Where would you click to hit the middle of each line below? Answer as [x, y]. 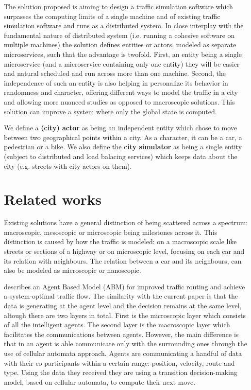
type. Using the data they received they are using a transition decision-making [121, 372]
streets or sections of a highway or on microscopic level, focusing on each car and [124, 251]
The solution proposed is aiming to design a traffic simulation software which [118, 6]
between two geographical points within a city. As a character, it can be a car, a [123, 137]
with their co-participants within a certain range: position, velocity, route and [119, 363]
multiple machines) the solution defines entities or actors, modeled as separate [120, 44]
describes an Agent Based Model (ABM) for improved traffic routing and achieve [125, 286]
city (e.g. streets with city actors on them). [68, 166]
